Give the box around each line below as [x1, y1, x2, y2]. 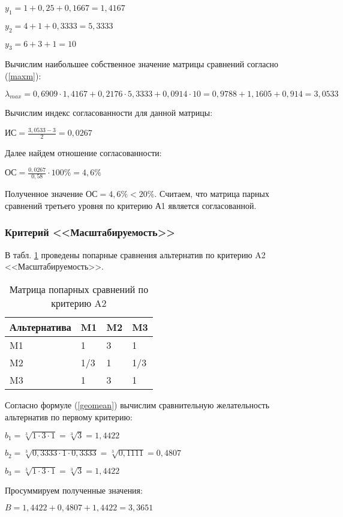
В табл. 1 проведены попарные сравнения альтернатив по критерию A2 [5, 248, 266, 261]
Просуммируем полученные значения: [5, 483, 143, 496]
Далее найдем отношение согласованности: [5, 147, 162, 159]
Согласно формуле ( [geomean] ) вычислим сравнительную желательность [5, 398, 270, 411]
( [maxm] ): [5, 69, 41, 82]
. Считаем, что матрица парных [154, 187, 269, 200]
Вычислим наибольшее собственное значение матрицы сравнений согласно [5, 58, 279, 70]
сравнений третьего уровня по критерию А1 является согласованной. [5, 199, 257, 211]
